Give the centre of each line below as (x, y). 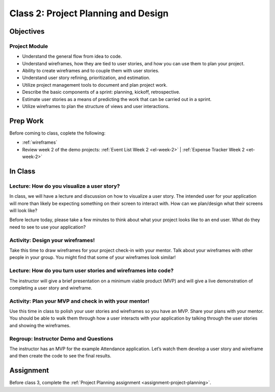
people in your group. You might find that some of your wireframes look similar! (92, 257)
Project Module (29, 46)
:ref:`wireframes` (40, 142)
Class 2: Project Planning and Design (89, 13)
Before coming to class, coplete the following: (58, 133)
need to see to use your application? (48, 227)
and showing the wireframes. (40, 325)
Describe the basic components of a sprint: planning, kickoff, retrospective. (101, 92)
